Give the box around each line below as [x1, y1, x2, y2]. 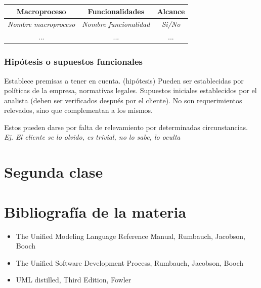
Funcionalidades [88, 6, 145, 16]
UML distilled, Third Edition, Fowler [16, 274, 132, 285]
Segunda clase [4, 161, 103, 182]
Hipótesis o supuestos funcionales [4, 55, 143, 68]
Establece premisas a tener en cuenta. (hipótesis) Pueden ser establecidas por [4, 75, 244, 86]
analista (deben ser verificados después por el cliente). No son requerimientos [4, 95, 242, 105]
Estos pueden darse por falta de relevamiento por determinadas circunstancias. [4, 121, 248, 132]
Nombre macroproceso [8, 19, 75, 29]
